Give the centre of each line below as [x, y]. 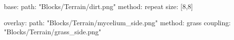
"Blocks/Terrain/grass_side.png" [53, 32]
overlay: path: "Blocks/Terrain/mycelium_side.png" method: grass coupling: [117, 22]
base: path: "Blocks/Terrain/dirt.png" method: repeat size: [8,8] [99, 6]
